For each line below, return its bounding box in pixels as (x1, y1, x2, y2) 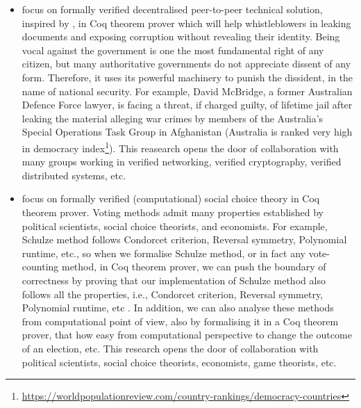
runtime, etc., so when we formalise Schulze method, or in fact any (22, 245, 305, 260)
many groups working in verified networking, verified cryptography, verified (22, 154, 342, 169)
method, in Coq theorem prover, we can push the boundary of (61, 259, 326, 274)
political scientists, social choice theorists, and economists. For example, (22, 218, 328, 233)
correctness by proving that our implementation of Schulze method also (22, 272, 326, 287)
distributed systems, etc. (22, 168, 126, 182)
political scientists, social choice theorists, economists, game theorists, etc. (22, 354, 337, 369)
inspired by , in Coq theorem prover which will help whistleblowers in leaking (22, 15, 351, 30)
